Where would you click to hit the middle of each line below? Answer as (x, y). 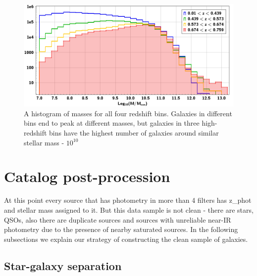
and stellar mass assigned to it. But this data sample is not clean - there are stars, (129, 209)
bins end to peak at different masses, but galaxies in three (112, 123)
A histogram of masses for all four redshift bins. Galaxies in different (128, 113)
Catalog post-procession (87, 176)
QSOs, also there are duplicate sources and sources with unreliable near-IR (118, 219)
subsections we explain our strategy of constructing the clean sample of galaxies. (126, 239)
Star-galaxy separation (63, 265)
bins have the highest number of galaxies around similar (134, 133)
